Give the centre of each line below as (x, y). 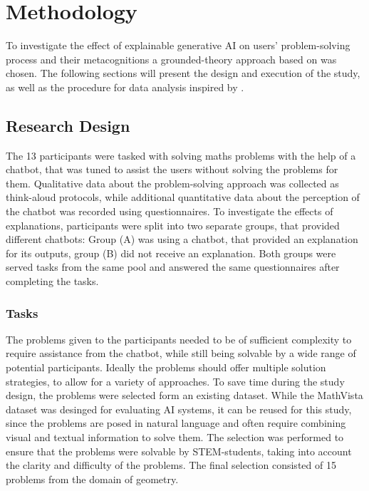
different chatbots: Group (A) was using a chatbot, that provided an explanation (182, 239)
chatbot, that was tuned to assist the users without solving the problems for (172, 169)
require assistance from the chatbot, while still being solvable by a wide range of (181, 353)
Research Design (68, 125)
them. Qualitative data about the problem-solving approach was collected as (172, 183)
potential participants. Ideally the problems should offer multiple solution (166, 367)
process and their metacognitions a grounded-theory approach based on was (171, 59)
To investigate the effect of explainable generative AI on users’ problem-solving (178, 45)
